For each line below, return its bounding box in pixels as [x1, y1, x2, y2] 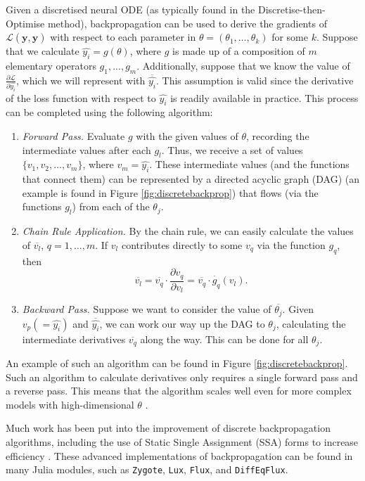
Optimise [6, 15, 45, 30]
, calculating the [276, 316, 346, 331]
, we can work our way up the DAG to [99, 316, 265, 331]
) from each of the [72, 199, 150, 214]
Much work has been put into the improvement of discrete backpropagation [6, 421, 331, 435]
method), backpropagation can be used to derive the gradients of [47, 15, 327, 30]
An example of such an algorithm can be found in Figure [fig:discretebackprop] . [6, 356, 348, 370]
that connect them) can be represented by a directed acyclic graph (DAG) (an [22, 172, 360, 186]
